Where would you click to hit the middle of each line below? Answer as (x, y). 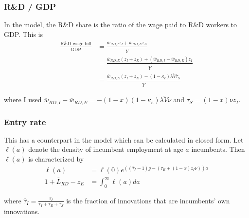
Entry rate (25, 121)
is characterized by (56, 159)
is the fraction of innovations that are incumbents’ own (148, 200)
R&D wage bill (76, 44)
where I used (23, 100)
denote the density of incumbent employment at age (106, 149)
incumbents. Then (218, 149)
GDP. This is (23, 34)
